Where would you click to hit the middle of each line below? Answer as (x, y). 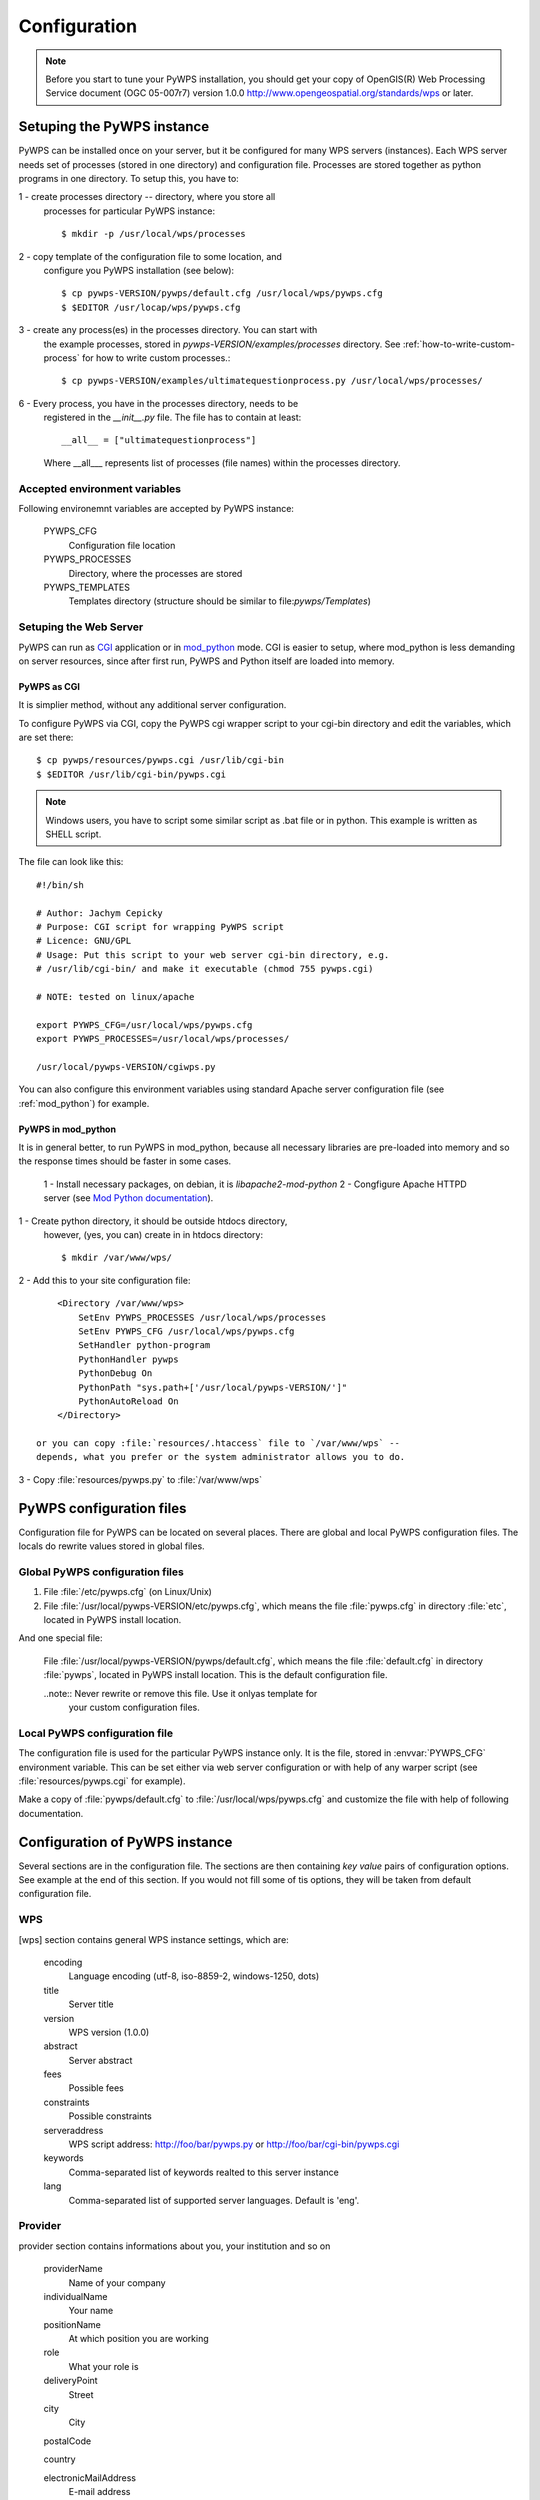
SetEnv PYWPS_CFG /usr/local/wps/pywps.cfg (186, 1331)
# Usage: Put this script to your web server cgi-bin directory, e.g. (213, 954)
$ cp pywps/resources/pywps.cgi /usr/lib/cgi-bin (160, 760)
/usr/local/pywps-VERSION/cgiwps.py (126, 1066)
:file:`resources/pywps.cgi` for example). (102, 1781)
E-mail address (99, 2491)
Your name (91, 2311)
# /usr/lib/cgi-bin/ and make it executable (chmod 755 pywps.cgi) (205, 969)
